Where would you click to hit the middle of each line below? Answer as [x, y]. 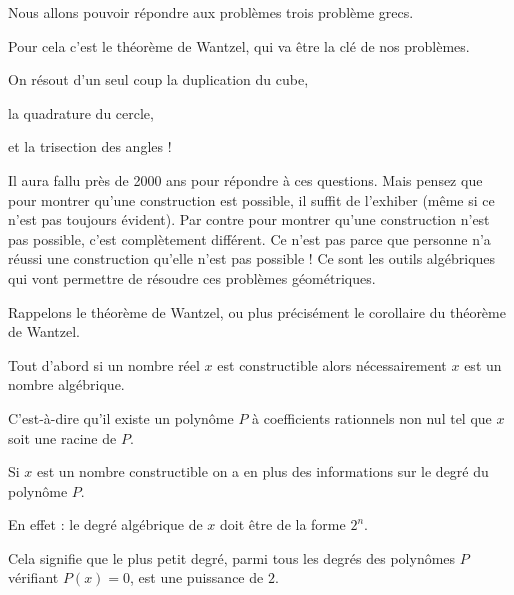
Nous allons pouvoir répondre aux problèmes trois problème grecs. [211, 12]
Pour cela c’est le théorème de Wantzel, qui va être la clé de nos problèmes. [239, 45]
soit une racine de [62, 437]
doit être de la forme [283, 524]
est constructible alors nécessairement [332, 364]
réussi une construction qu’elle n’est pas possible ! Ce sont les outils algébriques [252, 258]
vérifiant [33, 577]
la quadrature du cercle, [81, 112]
